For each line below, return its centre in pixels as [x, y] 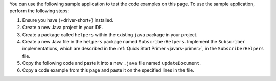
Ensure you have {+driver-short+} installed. [68, 20]
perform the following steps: [39, 11]
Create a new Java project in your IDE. [63, 28]
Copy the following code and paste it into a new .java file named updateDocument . [112, 63]
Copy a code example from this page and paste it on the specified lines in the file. [108, 70]
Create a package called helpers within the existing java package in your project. [110, 34]
